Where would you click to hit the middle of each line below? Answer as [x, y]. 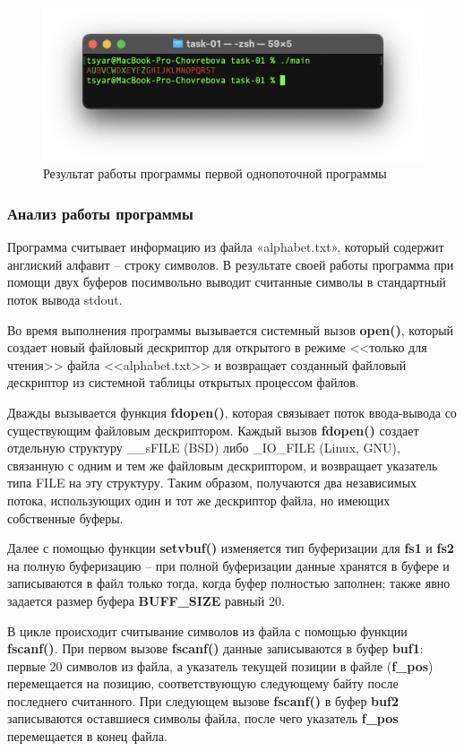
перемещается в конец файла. [87, 736]
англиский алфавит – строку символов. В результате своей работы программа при [231, 264]
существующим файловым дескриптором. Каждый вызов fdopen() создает [213, 430]
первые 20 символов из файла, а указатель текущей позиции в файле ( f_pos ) [220, 665]
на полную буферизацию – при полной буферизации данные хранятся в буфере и [228, 565]
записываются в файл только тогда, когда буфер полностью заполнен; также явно [229, 583]
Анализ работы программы [100, 213]
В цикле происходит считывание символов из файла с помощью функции [207, 630]
